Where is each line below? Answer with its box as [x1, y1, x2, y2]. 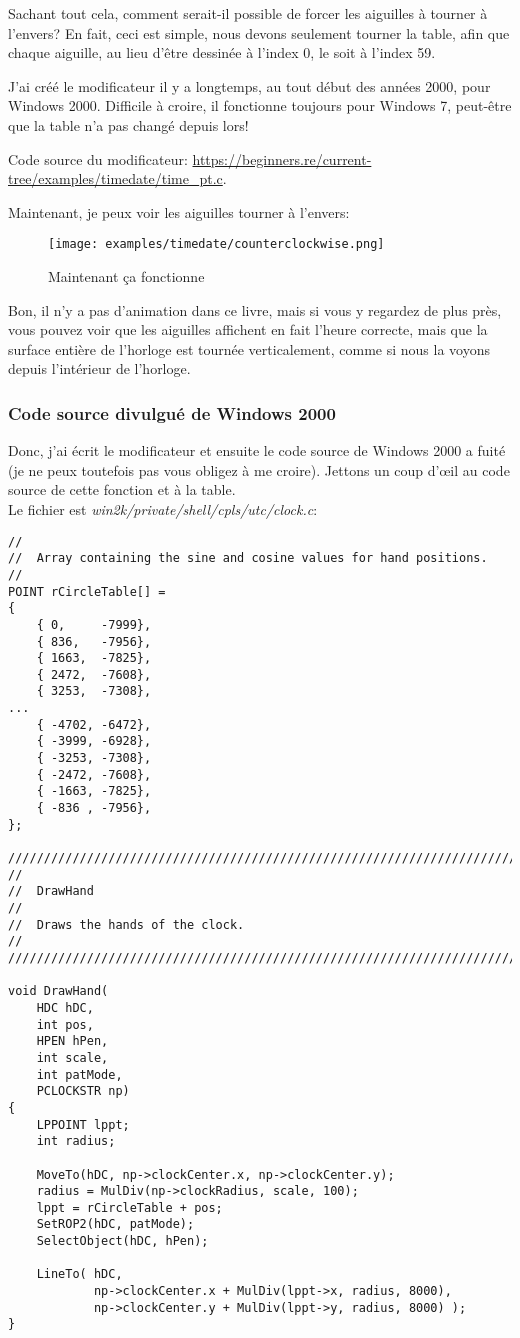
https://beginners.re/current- [192, 148, 372, 169]
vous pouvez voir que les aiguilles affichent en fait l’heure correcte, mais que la [8, 319, 488, 340]
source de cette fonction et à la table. [8, 479, 236, 500]
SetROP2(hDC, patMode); [36, 1217, 195, 1232]
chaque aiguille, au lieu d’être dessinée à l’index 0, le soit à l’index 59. [8, 42, 436, 63]
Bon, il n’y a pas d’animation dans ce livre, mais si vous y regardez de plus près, [8, 299, 502, 320]
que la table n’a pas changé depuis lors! [8, 114, 249, 135]
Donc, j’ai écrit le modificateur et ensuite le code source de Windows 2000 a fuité [8, 440, 506, 461]
